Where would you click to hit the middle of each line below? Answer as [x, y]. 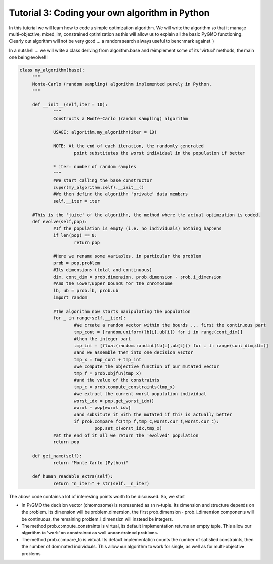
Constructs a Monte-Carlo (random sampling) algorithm [121, 118]
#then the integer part [103, 339]
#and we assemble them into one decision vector [134, 353]
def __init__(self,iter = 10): [70, 105]
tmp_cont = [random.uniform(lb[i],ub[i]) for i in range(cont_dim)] [158, 332]
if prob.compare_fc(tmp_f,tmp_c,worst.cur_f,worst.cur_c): [147, 422]
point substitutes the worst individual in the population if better [160, 153]
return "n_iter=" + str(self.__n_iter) [101, 483]
